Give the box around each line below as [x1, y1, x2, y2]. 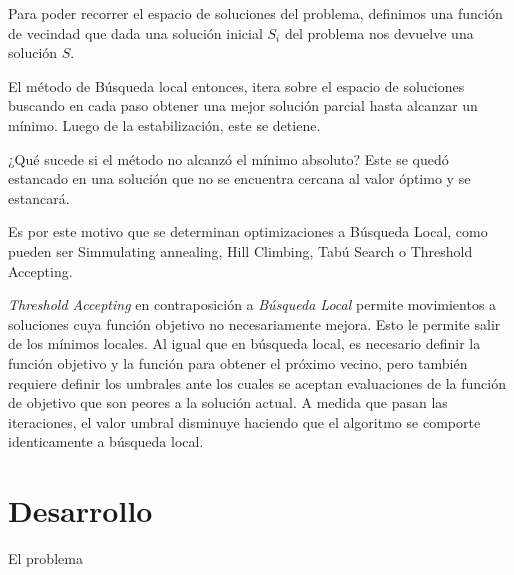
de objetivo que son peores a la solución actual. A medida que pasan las [8, 392, 448, 413]
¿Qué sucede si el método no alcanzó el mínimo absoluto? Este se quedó [8, 148, 449, 169]
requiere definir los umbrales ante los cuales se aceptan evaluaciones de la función [8, 372, 506, 393]
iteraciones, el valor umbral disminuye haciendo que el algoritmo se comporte [8, 411, 481, 432]
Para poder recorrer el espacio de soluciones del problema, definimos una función [8, 3, 503, 23]
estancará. [8, 187, 70, 208]
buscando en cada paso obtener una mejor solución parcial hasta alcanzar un [8, 95, 478, 116]
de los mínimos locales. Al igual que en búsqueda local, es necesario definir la [8, 333, 481, 354]
